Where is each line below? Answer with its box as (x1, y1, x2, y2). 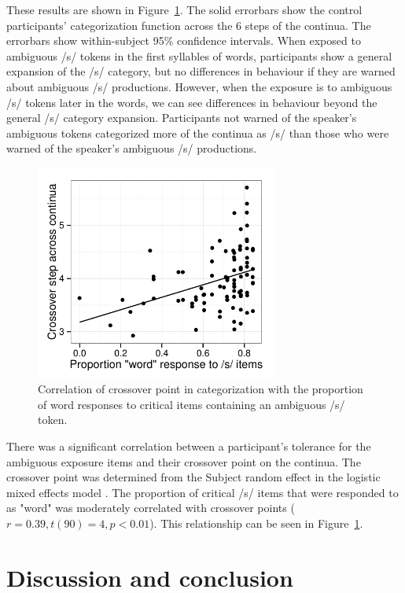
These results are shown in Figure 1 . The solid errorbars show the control (6, 2, 363, 17)
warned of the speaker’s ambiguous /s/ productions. (6, 140, 257, 157)
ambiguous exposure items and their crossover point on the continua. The (6, 453, 361, 470)
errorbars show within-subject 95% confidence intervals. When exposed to (6, 32, 361, 49)
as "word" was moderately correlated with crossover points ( (6, 499, 295, 516)
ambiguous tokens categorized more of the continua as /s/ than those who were (6, 124, 389, 141)
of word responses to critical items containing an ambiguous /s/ (38, 396, 345, 412)
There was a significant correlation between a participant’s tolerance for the (6, 438, 371, 454)
